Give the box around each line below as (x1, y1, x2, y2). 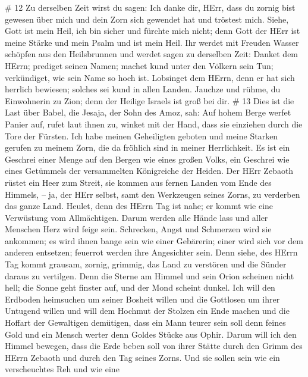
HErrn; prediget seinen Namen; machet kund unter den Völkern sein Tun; (5, 59, 274, 71)
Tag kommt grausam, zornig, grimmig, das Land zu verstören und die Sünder (5, 258, 287, 270)
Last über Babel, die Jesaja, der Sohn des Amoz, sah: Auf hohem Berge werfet (5, 106, 291, 119)
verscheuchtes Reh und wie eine (5, 363, 120, 375)
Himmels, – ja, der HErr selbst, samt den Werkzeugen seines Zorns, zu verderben (5, 188, 300, 200)
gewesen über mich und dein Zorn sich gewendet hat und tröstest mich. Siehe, (5, 13, 289, 25)
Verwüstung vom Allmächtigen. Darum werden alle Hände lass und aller (5, 211, 268, 223)
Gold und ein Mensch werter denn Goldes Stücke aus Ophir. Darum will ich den (5, 328, 297, 340)
